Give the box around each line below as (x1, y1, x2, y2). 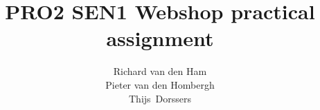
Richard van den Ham (113, 64, 207, 78)
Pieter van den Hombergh (105, 77, 215, 91)
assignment (106, 24, 214, 52)
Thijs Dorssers (128, 91, 192, 105)
